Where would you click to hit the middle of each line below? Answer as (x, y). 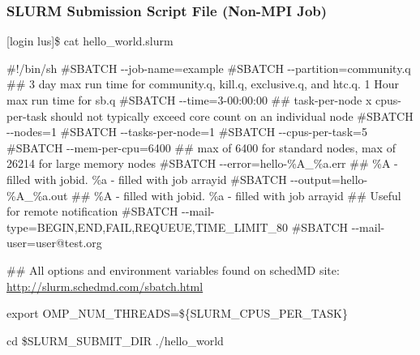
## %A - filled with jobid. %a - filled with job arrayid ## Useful (236, 195)
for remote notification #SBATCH (92, 211)
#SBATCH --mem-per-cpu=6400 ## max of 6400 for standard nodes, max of (201, 147)
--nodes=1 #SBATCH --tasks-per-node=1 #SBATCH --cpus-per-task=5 (187, 132)
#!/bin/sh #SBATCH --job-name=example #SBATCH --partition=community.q (209, 68)
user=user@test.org (54, 243)
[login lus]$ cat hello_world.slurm (90, 41)
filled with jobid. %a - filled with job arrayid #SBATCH (147, 179)
